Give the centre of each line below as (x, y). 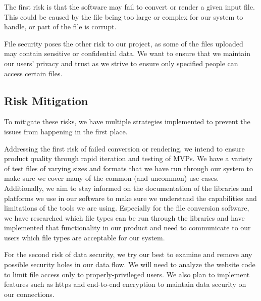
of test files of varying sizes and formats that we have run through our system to (129, 168)
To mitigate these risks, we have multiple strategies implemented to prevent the (127, 121)
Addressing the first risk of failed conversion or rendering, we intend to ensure (124, 148)
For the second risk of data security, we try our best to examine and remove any (128, 254)
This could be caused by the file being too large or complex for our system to (124, 16)
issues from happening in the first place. (66, 131)
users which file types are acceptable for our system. (85, 237)
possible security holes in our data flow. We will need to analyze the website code (130, 264)
